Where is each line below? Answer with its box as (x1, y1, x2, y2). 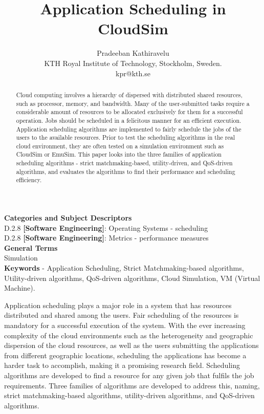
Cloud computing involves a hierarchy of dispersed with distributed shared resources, (16, 90, 243, 99)
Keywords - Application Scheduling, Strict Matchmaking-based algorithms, (4, 263, 244, 273)
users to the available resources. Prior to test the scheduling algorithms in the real (16, 133, 235, 142)
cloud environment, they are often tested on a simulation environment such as (16, 141, 224, 150)
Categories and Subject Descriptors (4, 212, 132, 223)
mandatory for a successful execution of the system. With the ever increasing (4, 320, 246, 331)
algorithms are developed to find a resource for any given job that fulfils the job (4, 370, 254, 381)
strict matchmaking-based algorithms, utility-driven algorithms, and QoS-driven (4, 390, 255, 401)
